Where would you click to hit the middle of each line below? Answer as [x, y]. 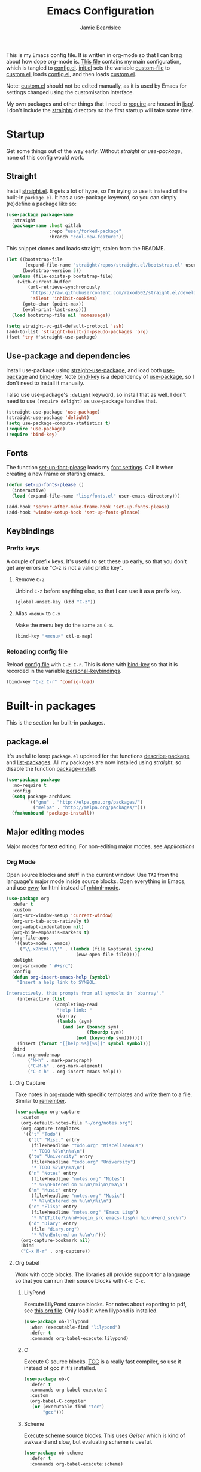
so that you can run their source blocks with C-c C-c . [80, 1281]
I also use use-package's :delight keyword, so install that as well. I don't [96, 395]
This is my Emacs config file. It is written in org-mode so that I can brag [94, 55]
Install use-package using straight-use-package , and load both [84, 370]
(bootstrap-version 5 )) [52, 270]
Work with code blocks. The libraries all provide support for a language [102, 1274]
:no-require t [29, 785]
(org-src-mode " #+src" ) [42, 966]
